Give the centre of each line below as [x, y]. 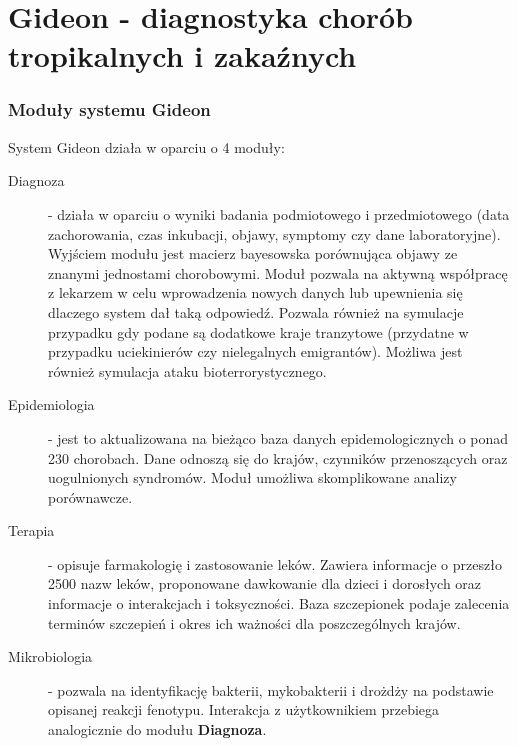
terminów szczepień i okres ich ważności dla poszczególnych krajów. [254, 622]
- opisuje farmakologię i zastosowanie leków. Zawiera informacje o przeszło [275, 563]
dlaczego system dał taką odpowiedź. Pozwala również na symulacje [256, 311]
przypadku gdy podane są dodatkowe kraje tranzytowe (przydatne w [258, 331]
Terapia [31, 530]
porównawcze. [90, 496]
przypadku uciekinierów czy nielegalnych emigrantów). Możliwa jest [255, 351]
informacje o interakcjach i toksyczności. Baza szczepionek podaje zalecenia [279, 603]
